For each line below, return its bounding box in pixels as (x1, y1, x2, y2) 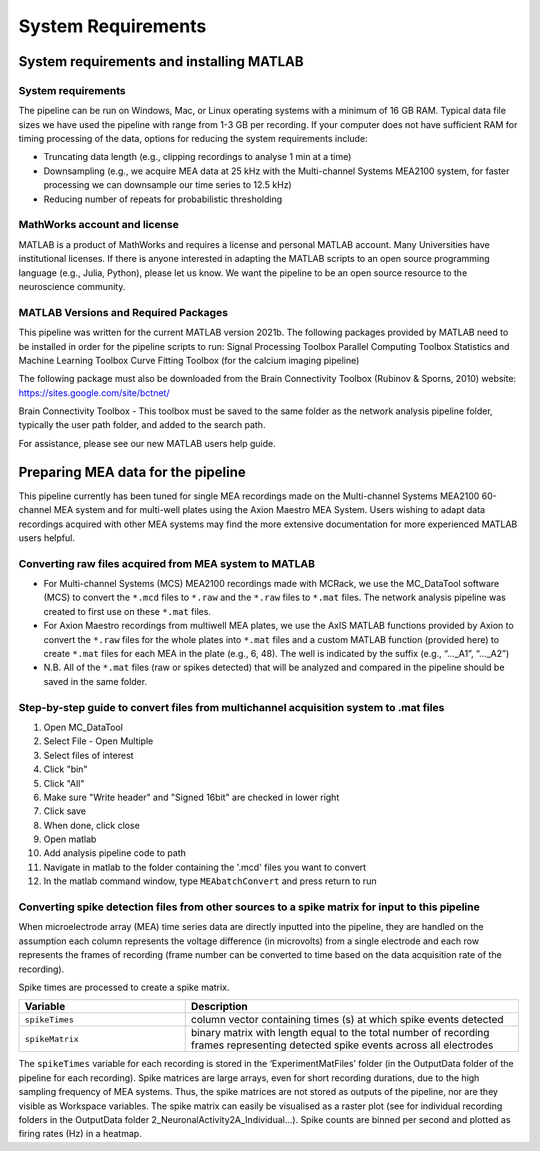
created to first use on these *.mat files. (43, 605, 212, 617)
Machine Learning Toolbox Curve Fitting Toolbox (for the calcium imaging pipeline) (18, 354, 360, 366)
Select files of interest (43, 749, 134, 761)
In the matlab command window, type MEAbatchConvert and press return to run (43, 875, 377, 887)
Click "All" (43, 777, 85, 789)
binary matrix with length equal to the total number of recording (190, 1026, 490, 1040)
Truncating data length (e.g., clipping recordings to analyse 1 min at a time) (43, 151, 352, 163)
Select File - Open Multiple (43, 735, 154, 747)
